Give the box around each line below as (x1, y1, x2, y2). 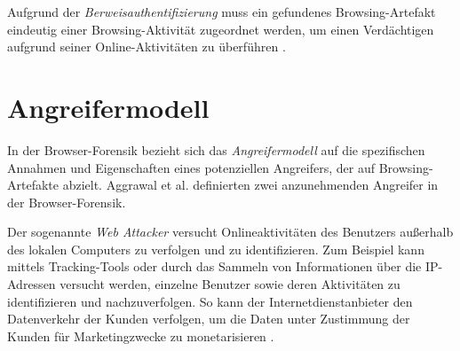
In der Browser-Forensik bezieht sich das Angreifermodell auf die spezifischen (7, 140, 425, 159)
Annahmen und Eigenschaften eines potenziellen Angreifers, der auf (7, 158, 375, 176)
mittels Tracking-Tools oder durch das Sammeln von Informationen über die (7, 257, 422, 276)
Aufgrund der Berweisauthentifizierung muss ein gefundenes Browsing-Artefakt (7, 3, 436, 20)
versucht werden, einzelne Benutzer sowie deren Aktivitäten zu (59, 275, 401, 293)
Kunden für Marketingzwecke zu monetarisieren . (7, 326, 274, 345)
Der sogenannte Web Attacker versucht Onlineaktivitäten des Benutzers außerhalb (7, 222, 454, 241)
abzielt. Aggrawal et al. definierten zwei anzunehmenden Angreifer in (62, 175, 439, 194)
